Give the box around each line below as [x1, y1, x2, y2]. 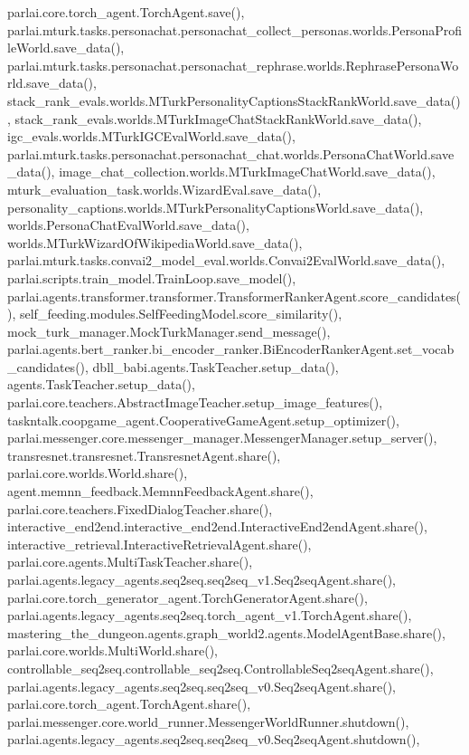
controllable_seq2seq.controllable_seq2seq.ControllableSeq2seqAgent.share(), [7, 658, 434, 677]
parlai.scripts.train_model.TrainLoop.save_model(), [7, 268, 296, 287]
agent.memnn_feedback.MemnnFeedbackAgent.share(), [7, 482, 314, 501]
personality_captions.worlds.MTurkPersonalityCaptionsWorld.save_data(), [7, 197, 424, 216]
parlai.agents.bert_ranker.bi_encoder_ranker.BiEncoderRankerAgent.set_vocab [7, 339, 455, 358]
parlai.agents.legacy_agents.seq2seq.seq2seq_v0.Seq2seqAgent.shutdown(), [7, 730, 420, 749]
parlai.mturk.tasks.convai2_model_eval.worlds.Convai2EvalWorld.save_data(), [7, 251, 446, 270]
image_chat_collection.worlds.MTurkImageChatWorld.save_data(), [59, 162, 436, 181]
